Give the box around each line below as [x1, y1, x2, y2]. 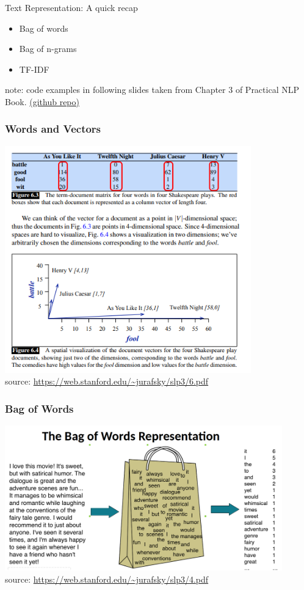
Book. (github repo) [5, 95, 79, 108]
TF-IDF [19, 62, 49, 75]
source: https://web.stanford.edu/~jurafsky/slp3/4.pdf [5, 572, 209, 585]
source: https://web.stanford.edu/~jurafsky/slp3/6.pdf [5, 375, 209, 388]
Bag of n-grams [19, 42, 77, 55]
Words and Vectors [5, 121, 101, 136]
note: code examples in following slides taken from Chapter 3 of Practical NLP [5, 83, 299, 96]
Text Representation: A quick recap [5, 1, 138, 13]
